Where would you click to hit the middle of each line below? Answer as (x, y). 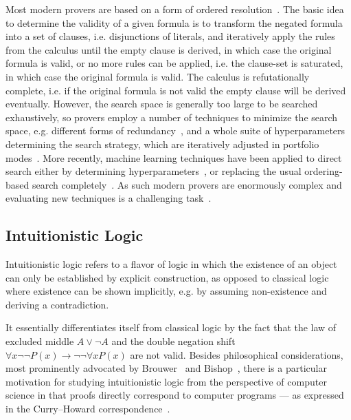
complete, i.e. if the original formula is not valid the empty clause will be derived (176, 90)
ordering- (324, 171)
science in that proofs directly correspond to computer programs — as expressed (175, 395)
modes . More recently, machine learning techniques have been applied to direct (174, 157)
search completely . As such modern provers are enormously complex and (187, 184)
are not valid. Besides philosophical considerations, (237, 354)
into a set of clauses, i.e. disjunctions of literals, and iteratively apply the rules (170, 36)
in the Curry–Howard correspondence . (88, 409)
